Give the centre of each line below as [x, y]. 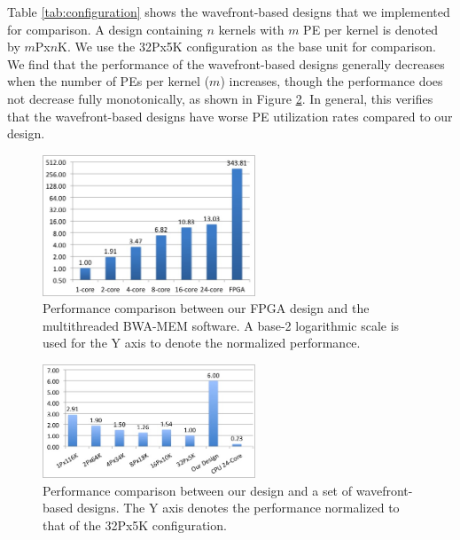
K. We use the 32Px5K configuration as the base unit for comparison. [247, 47]
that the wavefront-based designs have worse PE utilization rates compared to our [230, 116]
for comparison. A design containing [105, 29]
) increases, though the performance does [331, 81]
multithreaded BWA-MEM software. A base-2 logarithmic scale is [221, 325]
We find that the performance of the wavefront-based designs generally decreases [226, 63]
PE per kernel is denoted [370, 29]
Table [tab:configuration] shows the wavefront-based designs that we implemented [229, 12]
